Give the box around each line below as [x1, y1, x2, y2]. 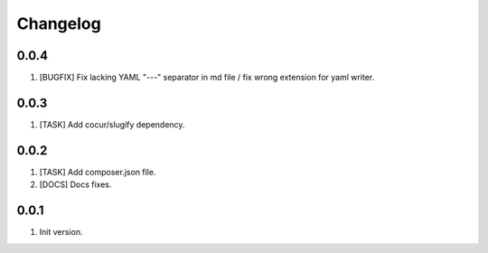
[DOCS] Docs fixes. [39, 179, 112, 190]
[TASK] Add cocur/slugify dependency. [39, 118, 185, 130]
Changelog [16, 14, 101, 33]
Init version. [39, 227, 83, 238]
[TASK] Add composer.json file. [39, 166, 156, 177]
